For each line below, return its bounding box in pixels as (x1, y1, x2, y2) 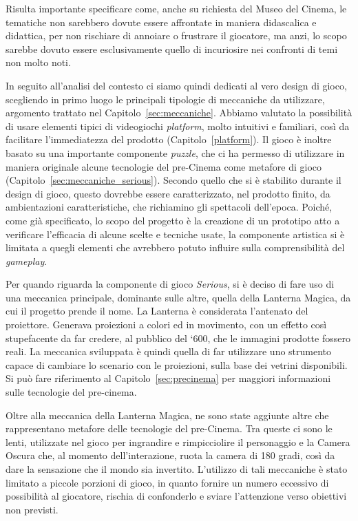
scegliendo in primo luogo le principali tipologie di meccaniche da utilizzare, (6, 92, 325, 106)
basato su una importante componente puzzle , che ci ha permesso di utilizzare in (6, 145, 345, 160)
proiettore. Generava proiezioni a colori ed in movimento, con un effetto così (6, 317, 327, 332)
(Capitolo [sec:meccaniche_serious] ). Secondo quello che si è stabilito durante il (6, 173, 341, 187)
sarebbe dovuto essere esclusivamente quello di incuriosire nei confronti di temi (6, 41, 338, 56)
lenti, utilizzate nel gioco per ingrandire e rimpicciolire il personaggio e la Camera (6, 434, 350, 449)
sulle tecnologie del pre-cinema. (6, 385, 137, 399)
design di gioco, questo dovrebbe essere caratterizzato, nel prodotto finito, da (6, 186, 330, 200)
